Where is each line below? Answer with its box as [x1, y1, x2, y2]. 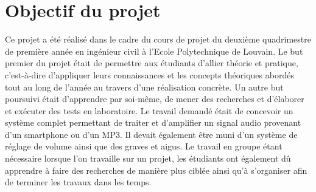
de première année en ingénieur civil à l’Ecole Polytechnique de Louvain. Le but [5, 44, 303, 57]
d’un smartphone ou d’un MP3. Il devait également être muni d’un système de [5, 128, 298, 140]
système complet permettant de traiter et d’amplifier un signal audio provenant [5, 116, 301, 129]
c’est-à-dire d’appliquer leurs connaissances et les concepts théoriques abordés [5, 68, 294, 81]
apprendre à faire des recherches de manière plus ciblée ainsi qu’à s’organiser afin [5, 163, 307, 176]
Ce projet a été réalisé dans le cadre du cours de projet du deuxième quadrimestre [5, 33, 311, 46]
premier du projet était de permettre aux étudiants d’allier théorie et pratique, [5, 57, 298, 69]
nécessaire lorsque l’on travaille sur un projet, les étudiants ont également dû [5, 152, 291, 165]
